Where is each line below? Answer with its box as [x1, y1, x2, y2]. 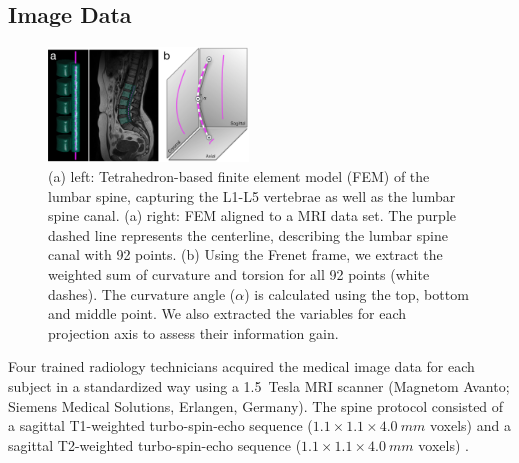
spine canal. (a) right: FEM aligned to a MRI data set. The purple [48, 205, 457, 226]
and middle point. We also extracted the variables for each [48, 303, 407, 324]
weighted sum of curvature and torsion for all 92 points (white [48, 264, 430, 284]
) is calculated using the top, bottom [244, 283, 469, 304]
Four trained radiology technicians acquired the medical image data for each [8, 356, 475, 377]
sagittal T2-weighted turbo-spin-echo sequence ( [8, 434, 302, 455]
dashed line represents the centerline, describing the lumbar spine [48, 224, 448, 245]
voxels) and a [429, 415, 511, 436]
